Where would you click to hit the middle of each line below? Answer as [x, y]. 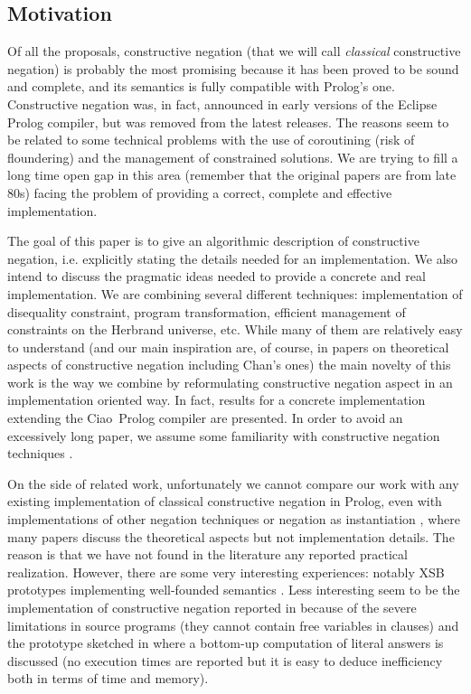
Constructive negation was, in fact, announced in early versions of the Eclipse [222, 103]
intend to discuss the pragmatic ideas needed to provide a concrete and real [217, 276]
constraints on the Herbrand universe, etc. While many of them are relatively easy [235, 329]
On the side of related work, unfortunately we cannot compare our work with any [233, 483]
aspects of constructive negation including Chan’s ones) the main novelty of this [229, 365]
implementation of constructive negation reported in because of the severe [212, 608]
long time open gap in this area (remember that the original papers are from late [232, 175]
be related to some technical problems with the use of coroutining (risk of [211, 140]
